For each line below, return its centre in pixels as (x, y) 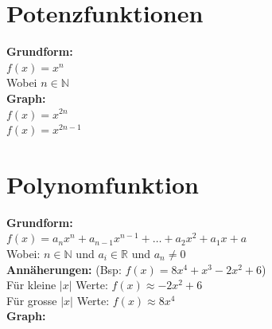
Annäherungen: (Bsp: (64, 269)
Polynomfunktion (103, 184)
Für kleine (31, 285)
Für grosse (32, 300)
